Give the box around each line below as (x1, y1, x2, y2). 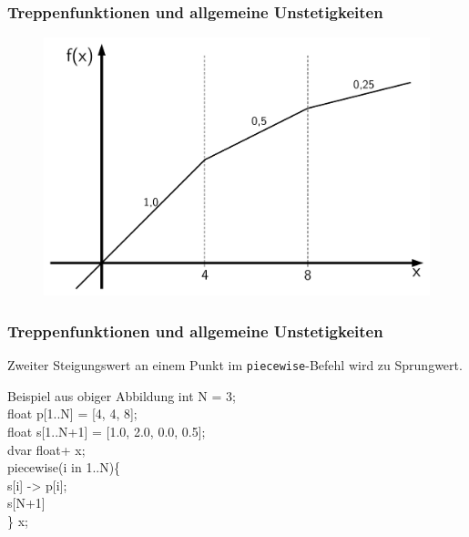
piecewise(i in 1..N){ (7, 458, 121, 477)
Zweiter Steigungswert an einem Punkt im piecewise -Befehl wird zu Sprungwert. (7, 356, 463, 375)
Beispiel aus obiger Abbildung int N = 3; (7, 386, 236, 405)
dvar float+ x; (7, 439, 86, 459)
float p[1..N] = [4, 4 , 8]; (7, 404, 138, 423)
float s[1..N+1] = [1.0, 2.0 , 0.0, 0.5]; (7, 421, 206, 440)
